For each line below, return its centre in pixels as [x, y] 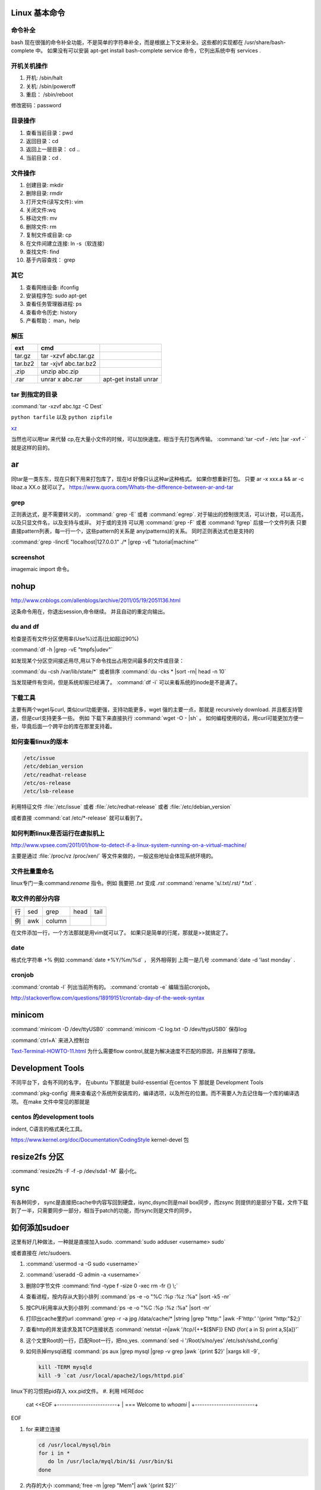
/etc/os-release [47, 783]
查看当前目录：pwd [50, 133]
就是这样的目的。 [32, 448]
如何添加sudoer [40, 1228]
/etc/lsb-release [49, 791]
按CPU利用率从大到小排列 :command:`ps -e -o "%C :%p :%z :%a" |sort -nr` [119, 1308]
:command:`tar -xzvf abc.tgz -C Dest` [57, 406]
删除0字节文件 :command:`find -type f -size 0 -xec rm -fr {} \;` [102, 1286]
